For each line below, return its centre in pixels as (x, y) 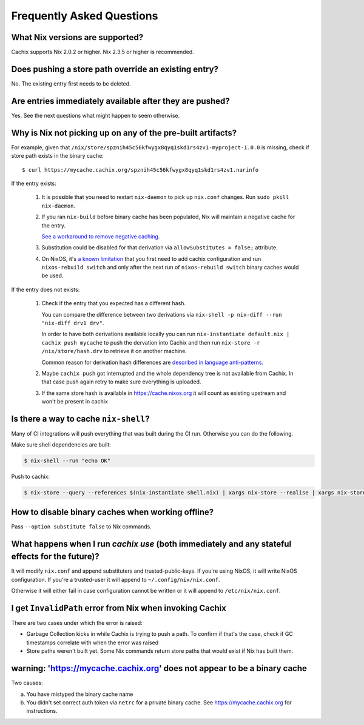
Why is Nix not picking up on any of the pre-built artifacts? (124, 133)
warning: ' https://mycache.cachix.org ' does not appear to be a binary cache (159, 668)
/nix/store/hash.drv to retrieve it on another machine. (114, 351)
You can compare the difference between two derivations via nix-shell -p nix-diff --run (162, 314)
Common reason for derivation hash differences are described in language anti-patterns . (153, 362)
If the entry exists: (34, 183)
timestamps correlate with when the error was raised (93, 642)
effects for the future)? (55, 557)
